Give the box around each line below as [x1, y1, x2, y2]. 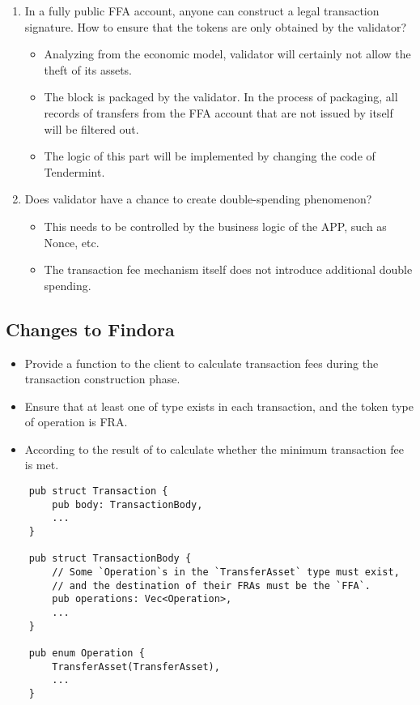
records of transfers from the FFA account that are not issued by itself [44, 104, 393, 121]
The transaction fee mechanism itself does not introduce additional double [44, 261, 413, 278]
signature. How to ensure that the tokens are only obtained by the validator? [24, 18, 407, 35]
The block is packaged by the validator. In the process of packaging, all [44, 88, 398, 105]
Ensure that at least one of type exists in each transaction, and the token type [24, 397, 414, 414]
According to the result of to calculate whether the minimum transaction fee [24, 440, 404, 457]
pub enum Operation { [28, 647, 145, 659]
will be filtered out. [44, 120, 139, 137]
